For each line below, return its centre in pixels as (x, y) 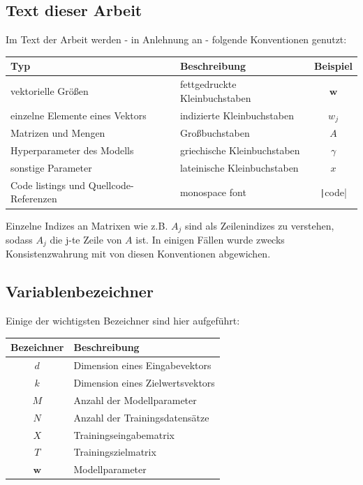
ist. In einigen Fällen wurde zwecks (210, 239)
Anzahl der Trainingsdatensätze (141, 417)
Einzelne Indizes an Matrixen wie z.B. (87, 225)
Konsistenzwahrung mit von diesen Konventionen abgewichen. (138, 254)
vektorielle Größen (50, 90)
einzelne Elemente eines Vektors (79, 115)
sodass (19, 239)
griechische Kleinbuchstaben (240, 150)
